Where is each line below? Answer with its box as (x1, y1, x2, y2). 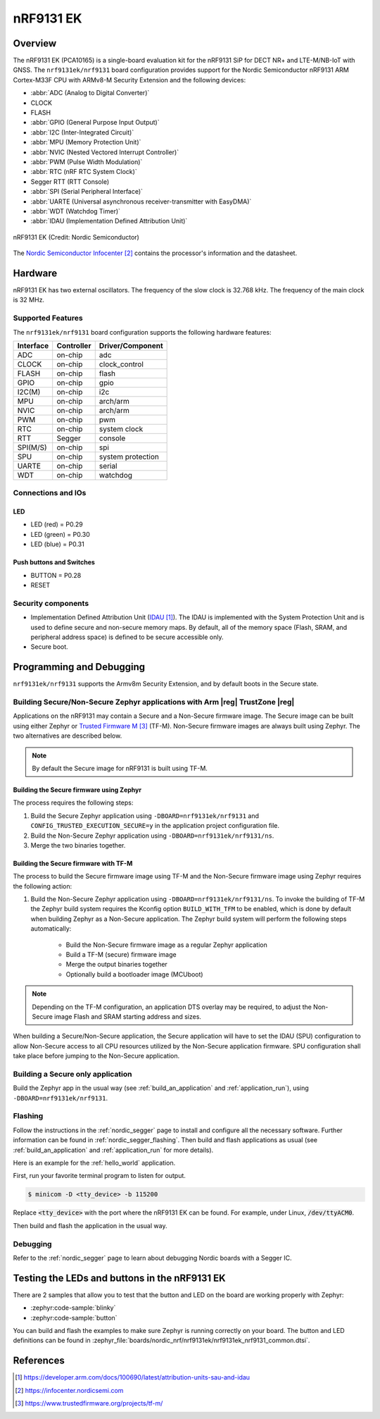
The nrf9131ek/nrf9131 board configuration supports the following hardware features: (13, 328, 272, 336)
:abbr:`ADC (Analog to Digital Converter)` (30, 89, 150, 97)
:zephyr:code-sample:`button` (30, 1313, 118, 1322)
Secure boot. (30, 643, 68, 651)
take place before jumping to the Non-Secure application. (13, 1052, 180, 1060)
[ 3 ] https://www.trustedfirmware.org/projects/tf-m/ (15, 1399, 163, 1408)
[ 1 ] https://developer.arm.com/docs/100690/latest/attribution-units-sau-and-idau (15, 1373, 250, 1382)
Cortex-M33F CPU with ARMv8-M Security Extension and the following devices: (13, 75, 246, 84)
